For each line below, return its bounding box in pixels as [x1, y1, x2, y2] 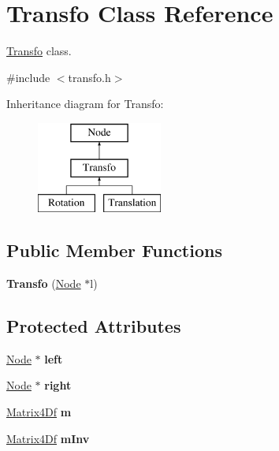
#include [6, 69, 50, 85]
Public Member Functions [6, 238, 222, 263]
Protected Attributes [6, 314, 181, 338]
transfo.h [68, 69, 111, 85]
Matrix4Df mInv [6, 430, 90, 446]
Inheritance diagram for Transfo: [6, 95, 164, 112]
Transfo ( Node [6, 275, 81, 292]
